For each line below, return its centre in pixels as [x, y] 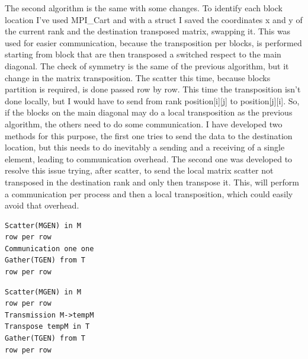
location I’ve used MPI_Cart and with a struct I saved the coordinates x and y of [154, 19]
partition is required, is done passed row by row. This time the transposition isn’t [153, 89]
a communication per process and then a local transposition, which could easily [149, 193]
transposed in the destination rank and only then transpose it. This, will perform [152, 182]
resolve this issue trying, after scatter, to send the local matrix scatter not [139, 170]
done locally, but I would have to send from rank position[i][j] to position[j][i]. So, [152, 100]
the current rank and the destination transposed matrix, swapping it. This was [148, 31]
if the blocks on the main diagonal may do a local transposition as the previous [149, 112]
